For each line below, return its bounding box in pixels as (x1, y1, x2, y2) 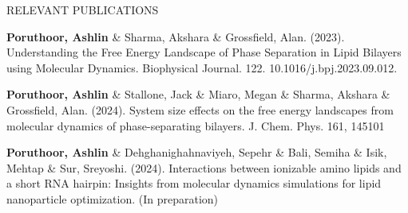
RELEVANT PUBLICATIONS (6, 2, 159, 17)
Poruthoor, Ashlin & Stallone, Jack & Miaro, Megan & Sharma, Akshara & (6, 86, 390, 103)
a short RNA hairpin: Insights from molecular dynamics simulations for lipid (6, 175, 382, 192)
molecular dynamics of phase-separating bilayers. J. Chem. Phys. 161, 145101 (6, 117, 385, 134)
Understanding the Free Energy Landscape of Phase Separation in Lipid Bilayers (6, 44, 402, 60)
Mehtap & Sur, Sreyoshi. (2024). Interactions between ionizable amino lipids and (6, 159, 402, 176)
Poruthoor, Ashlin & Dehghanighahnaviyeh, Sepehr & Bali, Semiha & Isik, (6, 144, 387, 161)
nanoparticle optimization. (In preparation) (6, 190, 219, 207)
